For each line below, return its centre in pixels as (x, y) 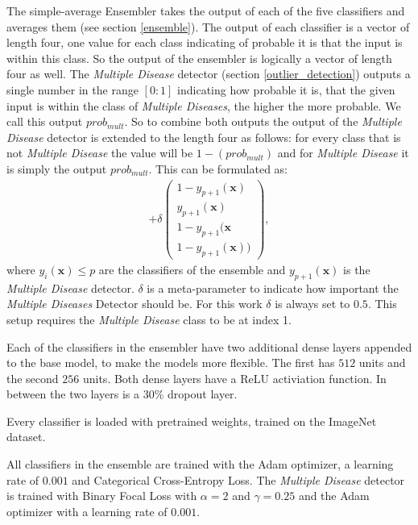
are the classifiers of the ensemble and (192, 269)
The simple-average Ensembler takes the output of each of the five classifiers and (206, 10)
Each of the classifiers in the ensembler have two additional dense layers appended (209, 346)
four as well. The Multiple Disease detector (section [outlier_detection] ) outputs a (209, 74)
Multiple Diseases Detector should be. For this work (135, 304)
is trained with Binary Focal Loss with (102, 496)
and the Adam (334, 496)
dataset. (26, 437)
